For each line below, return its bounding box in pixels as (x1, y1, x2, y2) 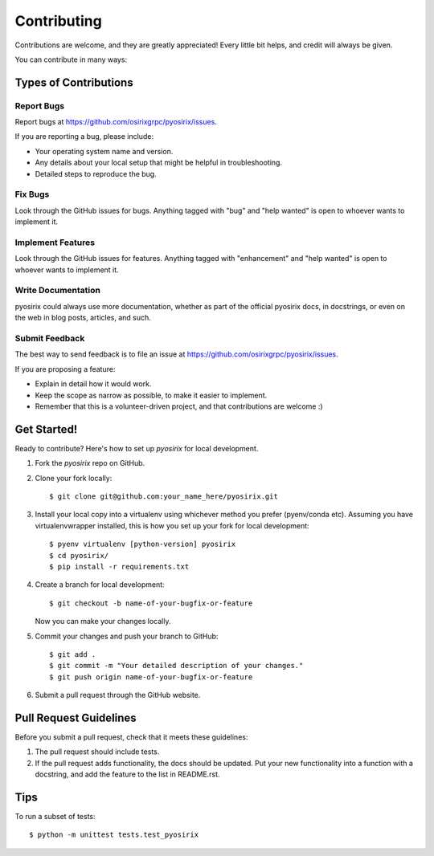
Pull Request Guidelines (14, 711, 137, 724)
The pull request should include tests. (35, 747, 160, 756)
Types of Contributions (14, 75, 133, 89)
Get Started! (14, 422, 78, 436)
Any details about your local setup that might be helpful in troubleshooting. (35, 157, 283, 168)
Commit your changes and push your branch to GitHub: (35, 631, 219, 641)
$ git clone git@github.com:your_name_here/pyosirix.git (49, 492, 279, 501)
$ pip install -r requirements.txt (49, 562, 190, 571)
